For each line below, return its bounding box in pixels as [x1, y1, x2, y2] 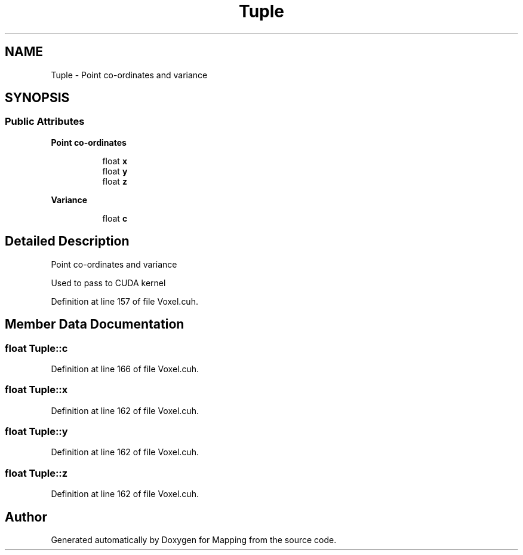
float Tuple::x [5, 384, 68, 396]
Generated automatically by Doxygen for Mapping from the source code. [51, 534, 337, 545]
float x [102, 155, 127, 166]
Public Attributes [5, 115, 85, 128]
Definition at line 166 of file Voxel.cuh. [51, 363, 199, 374]
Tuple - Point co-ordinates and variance [51, 69, 208, 80]
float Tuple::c [5, 342, 68, 354]
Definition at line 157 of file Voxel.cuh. [51, 296, 198, 306]
